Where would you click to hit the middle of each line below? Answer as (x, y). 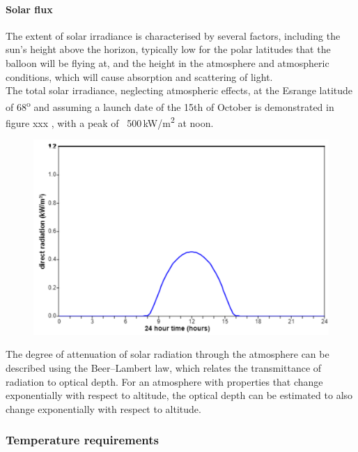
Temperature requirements (83, 440)
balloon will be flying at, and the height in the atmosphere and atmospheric (168, 62)
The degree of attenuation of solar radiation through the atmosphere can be (168, 354)
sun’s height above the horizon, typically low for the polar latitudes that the (168, 49)
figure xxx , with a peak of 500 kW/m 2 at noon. (110, 122)
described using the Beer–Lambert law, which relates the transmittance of (164, 367)
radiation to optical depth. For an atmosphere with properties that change (164, 381)
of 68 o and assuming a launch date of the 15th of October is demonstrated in (170, 105)
